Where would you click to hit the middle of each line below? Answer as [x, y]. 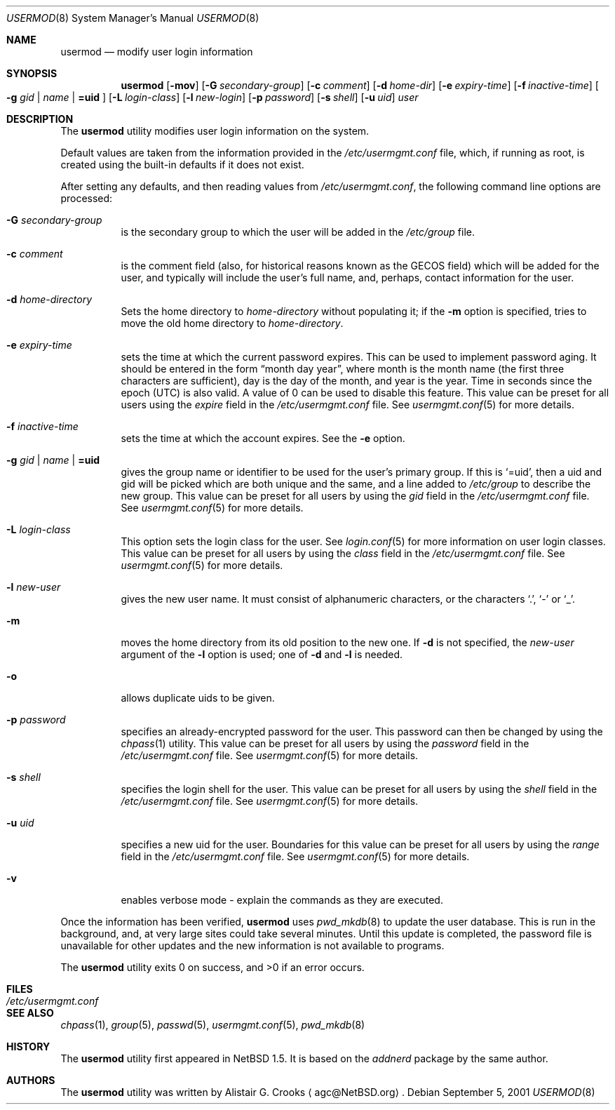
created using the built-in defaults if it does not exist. [182, 165]
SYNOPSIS [32, 73]
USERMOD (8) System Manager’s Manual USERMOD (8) [133, 18]
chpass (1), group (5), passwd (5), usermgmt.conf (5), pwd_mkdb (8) [213, 1025]
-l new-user [34, 587]
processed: [87, 198]
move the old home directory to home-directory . [232, 323]
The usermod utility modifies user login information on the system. [215, 131]
